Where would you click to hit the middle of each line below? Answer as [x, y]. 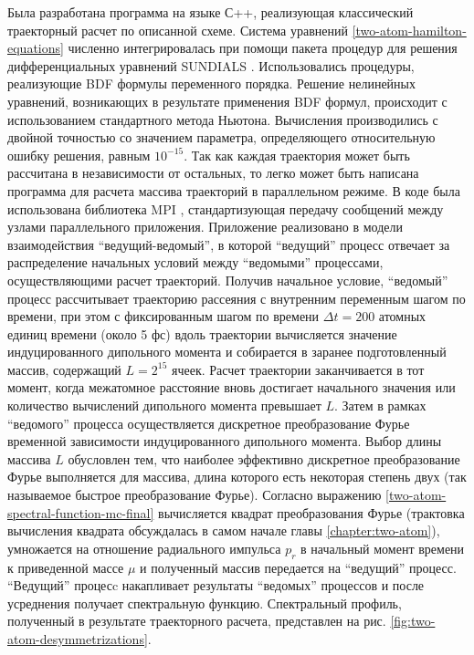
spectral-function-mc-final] [81, 512]
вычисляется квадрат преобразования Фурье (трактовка [311, 512]
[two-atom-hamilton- [409, 30]
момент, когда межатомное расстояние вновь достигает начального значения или [232, 387]
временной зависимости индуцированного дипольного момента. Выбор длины [225, 441]
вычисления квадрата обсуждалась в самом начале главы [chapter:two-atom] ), [224, 530]
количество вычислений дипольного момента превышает [164, 405]
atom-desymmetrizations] [78, 638]
